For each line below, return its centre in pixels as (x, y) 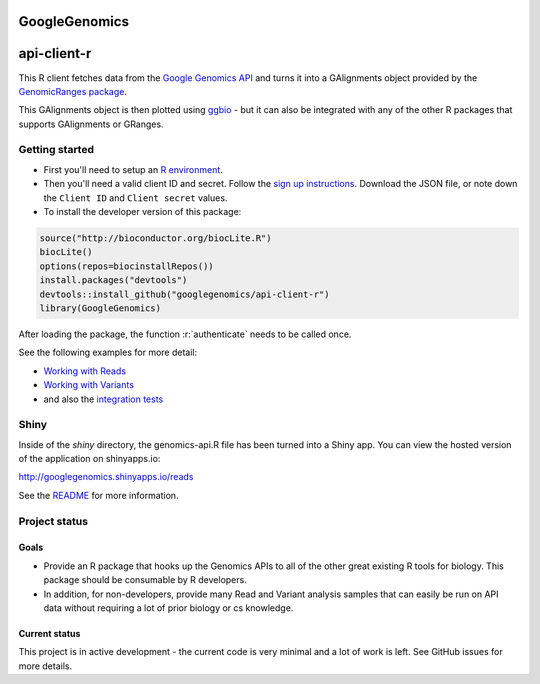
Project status (53, 521)
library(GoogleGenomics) (100, 308)
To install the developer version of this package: (142, 212)
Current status (49, 633)
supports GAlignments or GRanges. (91, 124)
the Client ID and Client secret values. (135, 197)
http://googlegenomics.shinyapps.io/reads (106, 477)
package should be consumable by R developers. (145, 580)
